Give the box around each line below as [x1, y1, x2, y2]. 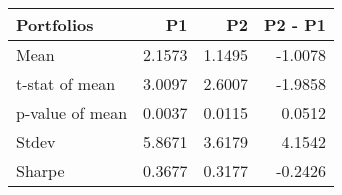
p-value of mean [16, 101, 128, 124]
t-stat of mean [16, 72, 116, 95]
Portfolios [16, 13, 94, 36]
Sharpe [16, 159, 65, 182]
